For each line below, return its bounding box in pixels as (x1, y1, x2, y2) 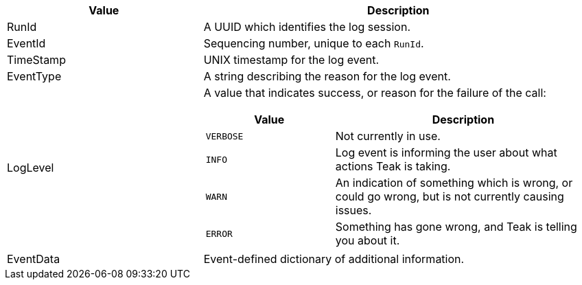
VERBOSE (205, 130, 244, 141)
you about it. (335, 233, 400, 247)
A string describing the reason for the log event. (203, 69, 451, 83)
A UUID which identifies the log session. (203, 20, 411, 34)
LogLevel (7, 161, 54, 174)
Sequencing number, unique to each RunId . (203, 36, 424, 50)
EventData (7, 252, 60, 266)
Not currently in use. (335, 129, 441, 143)
